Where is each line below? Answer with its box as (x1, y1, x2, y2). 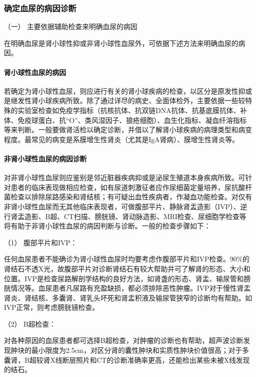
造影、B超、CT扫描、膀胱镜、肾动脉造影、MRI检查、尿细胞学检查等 (24, 211, 247, 221)
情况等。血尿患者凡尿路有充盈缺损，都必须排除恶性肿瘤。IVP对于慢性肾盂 (10, 283, 251, 293)
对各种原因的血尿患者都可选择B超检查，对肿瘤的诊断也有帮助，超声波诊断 (4, 335, 243, 345)
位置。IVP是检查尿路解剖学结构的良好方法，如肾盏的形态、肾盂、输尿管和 (4, 273, 244, 283)
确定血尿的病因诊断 (4, 1, 77, 14)
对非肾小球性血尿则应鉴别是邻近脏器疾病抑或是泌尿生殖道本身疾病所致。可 (4, 172, 245, 183)
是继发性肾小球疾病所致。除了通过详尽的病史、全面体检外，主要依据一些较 (4, 95, 245, 106)
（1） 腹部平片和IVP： (4, 237, 77, 247)
